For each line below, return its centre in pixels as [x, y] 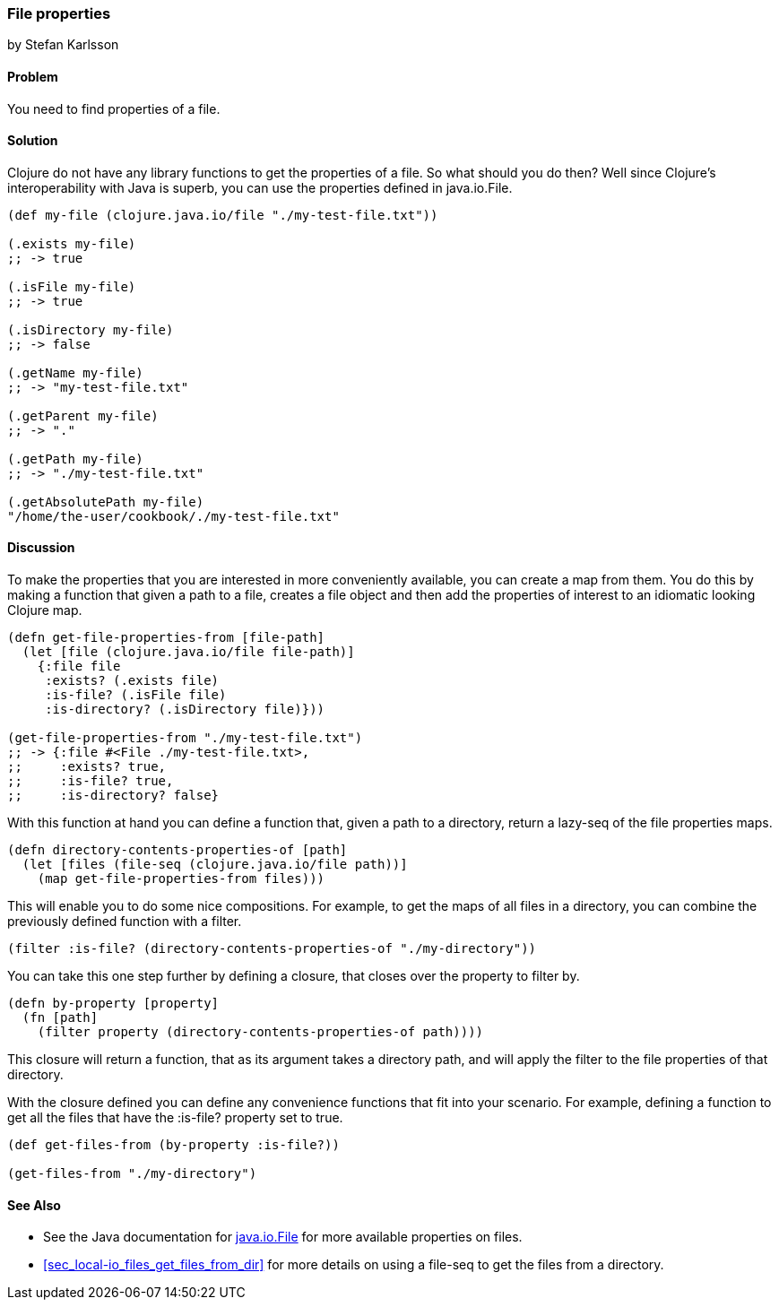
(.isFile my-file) [72, 286]
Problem [33, 76]
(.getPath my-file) [75, 459]
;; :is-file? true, [91, 781]
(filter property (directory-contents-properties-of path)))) [260, 1032]
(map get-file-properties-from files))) [181, 879]
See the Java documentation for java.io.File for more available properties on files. [283, 1237]
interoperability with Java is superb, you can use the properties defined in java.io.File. [260, 187]
